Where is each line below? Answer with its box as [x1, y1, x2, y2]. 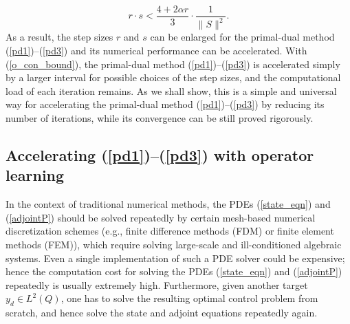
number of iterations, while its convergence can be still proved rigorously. [6, 110, 314, 125]
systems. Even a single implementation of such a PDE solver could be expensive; [6, 250, 345, 265]
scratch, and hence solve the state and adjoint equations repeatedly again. [6, 305, 318, 320]
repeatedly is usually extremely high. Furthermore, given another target [6, 277, 308, 292]
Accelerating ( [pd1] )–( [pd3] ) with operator [6, 144, 314, 165]
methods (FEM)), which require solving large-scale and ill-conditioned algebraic [6, 237, 342, 251]
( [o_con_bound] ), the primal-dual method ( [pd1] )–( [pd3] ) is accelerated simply [6, 56, 340, 71]
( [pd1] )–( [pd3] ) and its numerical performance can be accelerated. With [6, 43, 307, 57]
